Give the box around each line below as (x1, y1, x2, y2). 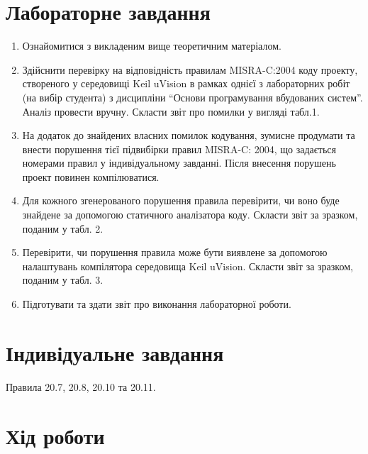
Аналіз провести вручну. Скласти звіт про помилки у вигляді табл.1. (22, 104, 320, 118)
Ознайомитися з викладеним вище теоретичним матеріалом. (22, 38, 281, 53)
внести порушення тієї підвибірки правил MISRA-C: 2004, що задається (22, 141, 336, 156)
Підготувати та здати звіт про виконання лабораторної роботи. (22, 297, 291, 311)
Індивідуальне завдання (6, 338, 224, 367)
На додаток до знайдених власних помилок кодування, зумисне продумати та (22, 128, 355, 143)
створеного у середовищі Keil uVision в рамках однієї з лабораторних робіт (22, 76, 350, 91)
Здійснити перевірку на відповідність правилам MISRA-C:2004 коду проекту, (22, 62, 358, 77)
